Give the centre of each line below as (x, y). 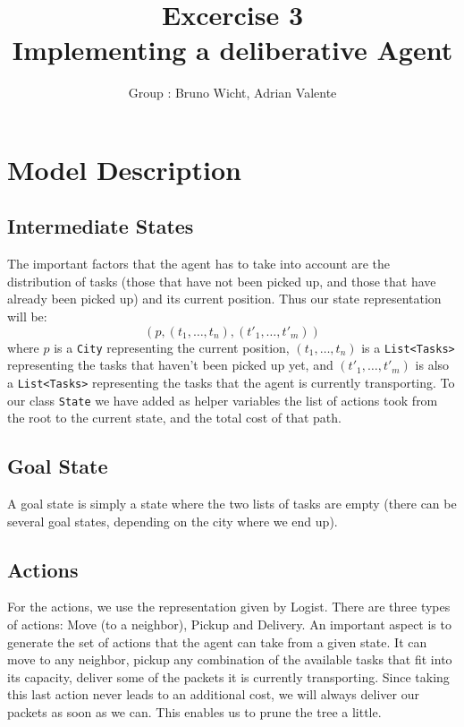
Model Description (124, 169)
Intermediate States (101, 226)
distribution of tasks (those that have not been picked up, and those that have (222, 281)
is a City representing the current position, (172, 347)
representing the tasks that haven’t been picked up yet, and (170, 365)
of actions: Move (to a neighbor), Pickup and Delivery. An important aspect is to (229, 624)
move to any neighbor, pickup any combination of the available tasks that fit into (230, 659)
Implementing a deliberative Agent (232, 50)
